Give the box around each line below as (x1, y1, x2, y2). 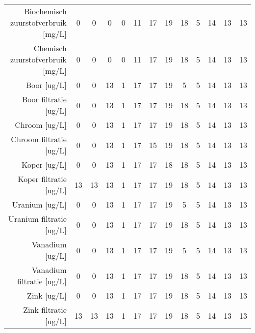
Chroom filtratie (11, 133, 67, 145)
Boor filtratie (22, 93, 67, 105)
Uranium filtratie (8, 213, 67, 224)
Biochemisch (24, 5, 67, 17)
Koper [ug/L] (21, 159, 67, 170)
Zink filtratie (23, 304, 67, 315)
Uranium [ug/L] (12, 199, 67, 210)
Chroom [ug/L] (15, 119, 67, 130)
